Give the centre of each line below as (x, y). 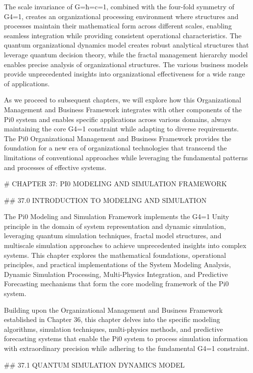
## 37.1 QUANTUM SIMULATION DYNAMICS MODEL (94, 364)
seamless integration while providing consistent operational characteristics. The (123, 35)
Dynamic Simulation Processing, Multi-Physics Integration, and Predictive (116, 274)
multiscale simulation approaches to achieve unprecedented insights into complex (125, 245)
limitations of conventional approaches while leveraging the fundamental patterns (126, 157)
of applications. (27, 83)
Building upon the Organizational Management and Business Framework (114, 310)
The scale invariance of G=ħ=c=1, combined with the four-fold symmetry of (119, 6)
